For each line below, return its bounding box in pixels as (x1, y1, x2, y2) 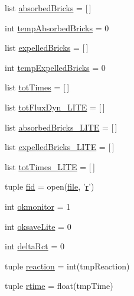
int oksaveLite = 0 (5, 220, 71, 232)
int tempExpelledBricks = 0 (5, 61, 106, 73)
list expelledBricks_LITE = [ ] (5, 141, 115, 153)
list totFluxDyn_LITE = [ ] (5, 100, 105, 113)
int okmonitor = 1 (5, 200, 71, 212)
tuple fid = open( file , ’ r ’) (5, 180, 94, 193)
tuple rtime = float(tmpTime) (5, 279, 113, 292)
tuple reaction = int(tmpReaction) (5, 259, 130, 272)
